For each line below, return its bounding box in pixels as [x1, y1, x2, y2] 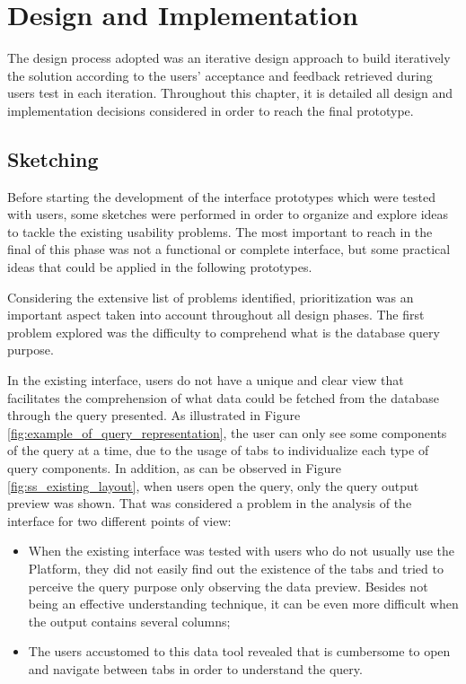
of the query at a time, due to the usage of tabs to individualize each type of [7, 441, 429, 460]
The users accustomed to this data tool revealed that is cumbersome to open [28, 642, 451, 661]
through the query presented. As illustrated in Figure [7, 406, 301, 425]
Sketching [7, 145, 99, 172]
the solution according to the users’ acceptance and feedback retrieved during [7, 66, 433, 84]
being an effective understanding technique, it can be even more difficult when [28, 594, 459, 613]
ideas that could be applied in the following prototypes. [7, 258, 312, 276]
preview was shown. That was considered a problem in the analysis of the [7, 494, 412, 513]
